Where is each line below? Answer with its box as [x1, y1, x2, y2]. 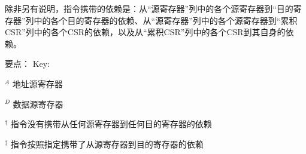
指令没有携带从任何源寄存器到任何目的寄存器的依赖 [10, 118, 212, 130]
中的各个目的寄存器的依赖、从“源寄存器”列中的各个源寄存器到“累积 [34, 14, 298, 26]
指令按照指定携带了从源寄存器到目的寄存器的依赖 [10, 137, 204, 150]
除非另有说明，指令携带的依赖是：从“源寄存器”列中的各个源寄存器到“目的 [5, 2, 293, 14]
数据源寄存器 [13, 97, 63, 110]
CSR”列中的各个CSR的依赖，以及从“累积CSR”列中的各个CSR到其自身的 [5, 26, 286, 38]
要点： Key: [5, 57, 50, 70]
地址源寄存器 [12, 77, 63, 90]
